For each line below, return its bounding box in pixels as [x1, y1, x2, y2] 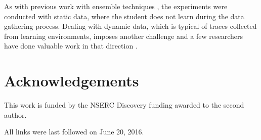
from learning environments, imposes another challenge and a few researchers [4, 30, 243, 41]
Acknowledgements [4, 70, 139, 91]
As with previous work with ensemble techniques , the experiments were [4, 1, 228, 11]
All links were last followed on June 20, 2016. [4, 126, 144, 137]
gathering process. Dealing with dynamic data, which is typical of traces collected [4, 21, 257, 31]
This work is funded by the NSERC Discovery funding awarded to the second [4, 100, 244, 110]
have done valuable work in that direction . [4, 40, 138, 51]
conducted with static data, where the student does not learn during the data [4, 11, 244, 21]
